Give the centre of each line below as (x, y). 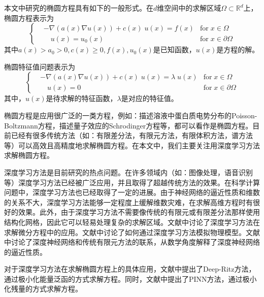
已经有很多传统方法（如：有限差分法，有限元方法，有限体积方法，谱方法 (132, 135)
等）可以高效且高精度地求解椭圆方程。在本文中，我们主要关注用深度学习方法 (132, 145)
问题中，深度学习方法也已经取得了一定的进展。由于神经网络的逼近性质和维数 (132, 192)
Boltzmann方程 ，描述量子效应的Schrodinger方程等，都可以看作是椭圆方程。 (128, 125)
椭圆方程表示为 (29, 18)
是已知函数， (174, 49)
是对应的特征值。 (150, 98)
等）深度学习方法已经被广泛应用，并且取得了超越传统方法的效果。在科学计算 (132, 182)
